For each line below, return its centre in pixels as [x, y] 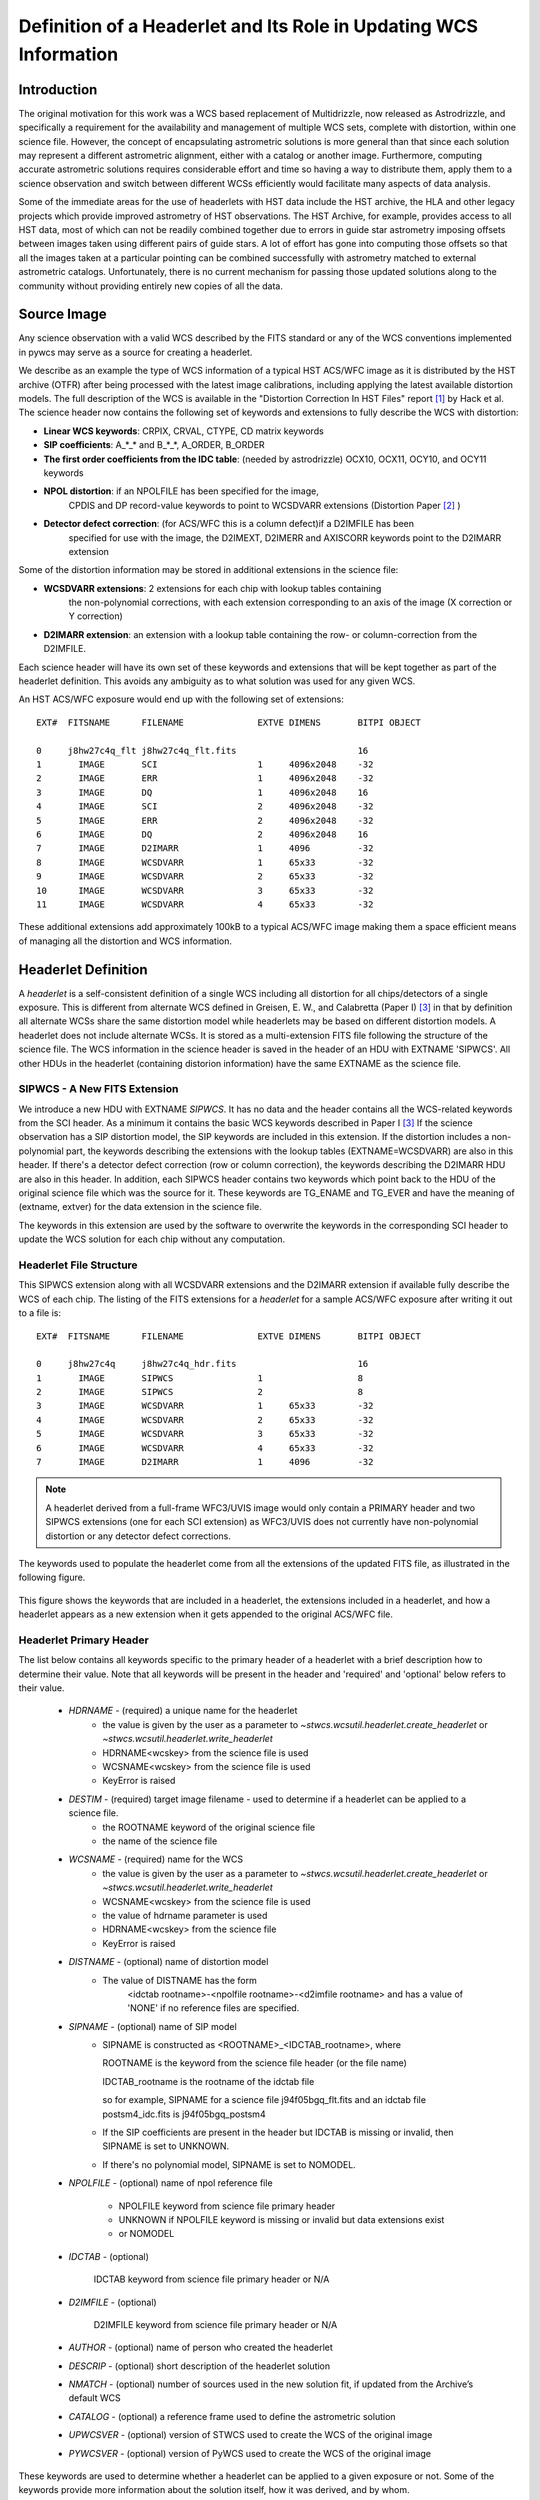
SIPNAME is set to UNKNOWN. [166, 2146]
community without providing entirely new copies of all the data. [151, 286]
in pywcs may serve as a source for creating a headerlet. [135, 352]
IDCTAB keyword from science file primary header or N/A [211, 2279]
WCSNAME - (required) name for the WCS [156, 1859]
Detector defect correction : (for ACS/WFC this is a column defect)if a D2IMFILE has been [229, 524]
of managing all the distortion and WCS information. [125, 941]
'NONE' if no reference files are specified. [213, 2008]
